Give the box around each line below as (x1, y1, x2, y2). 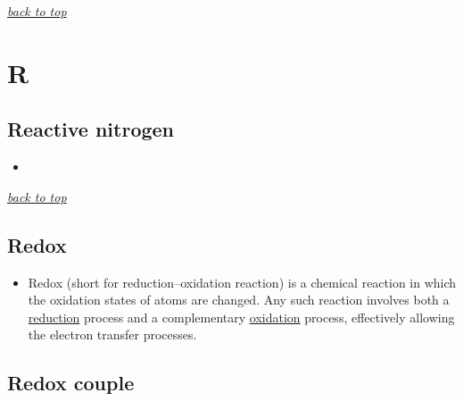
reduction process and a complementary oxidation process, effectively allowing (28, 307, 455, 326)
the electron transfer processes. (28, 325, 197, 344)
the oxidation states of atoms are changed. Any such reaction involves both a (28, 290, 450, 309)
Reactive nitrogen (7, 115, 175, 143)
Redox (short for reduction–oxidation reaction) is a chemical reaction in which (28, 272, 457, 291)
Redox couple (7, 369, 135, 397)
